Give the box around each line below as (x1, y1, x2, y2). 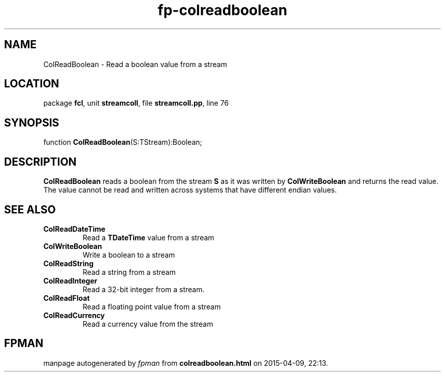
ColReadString (43, 259, 93, 268)
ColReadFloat (43, 293, 90, 302)
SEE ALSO (4, 203, 56, 216)
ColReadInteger (43, 276, 98, 285)
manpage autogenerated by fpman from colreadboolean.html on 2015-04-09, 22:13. (43, 358, 328, 367)
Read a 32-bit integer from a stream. (82, 285, 205, 294)
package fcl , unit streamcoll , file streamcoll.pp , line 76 (43, 99, 229, 108)
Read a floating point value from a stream (82, 302, 221, 311)
